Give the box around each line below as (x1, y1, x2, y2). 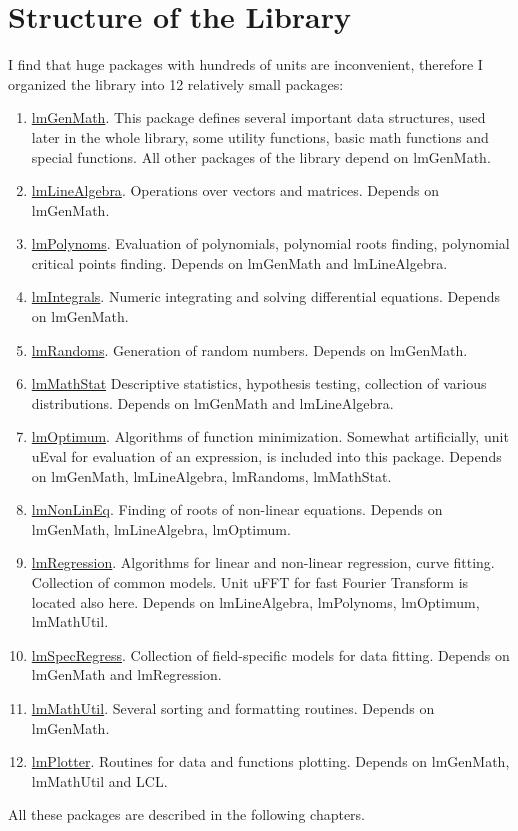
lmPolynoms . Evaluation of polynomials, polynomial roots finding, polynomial (31, 233, 510, 254)
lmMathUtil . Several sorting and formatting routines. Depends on (31, 697, 435, 718)
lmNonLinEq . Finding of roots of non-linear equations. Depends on (31, 499, 443, 520)
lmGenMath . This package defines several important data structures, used (31, 107, 486, 128)
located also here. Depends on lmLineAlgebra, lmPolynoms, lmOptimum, (31, 591, 480, 612)
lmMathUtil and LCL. (31, 770, 168, 791)
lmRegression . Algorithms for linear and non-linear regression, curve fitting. (31, 552, 495, 573)
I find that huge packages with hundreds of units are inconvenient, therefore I (8, 54, 483, 75)
